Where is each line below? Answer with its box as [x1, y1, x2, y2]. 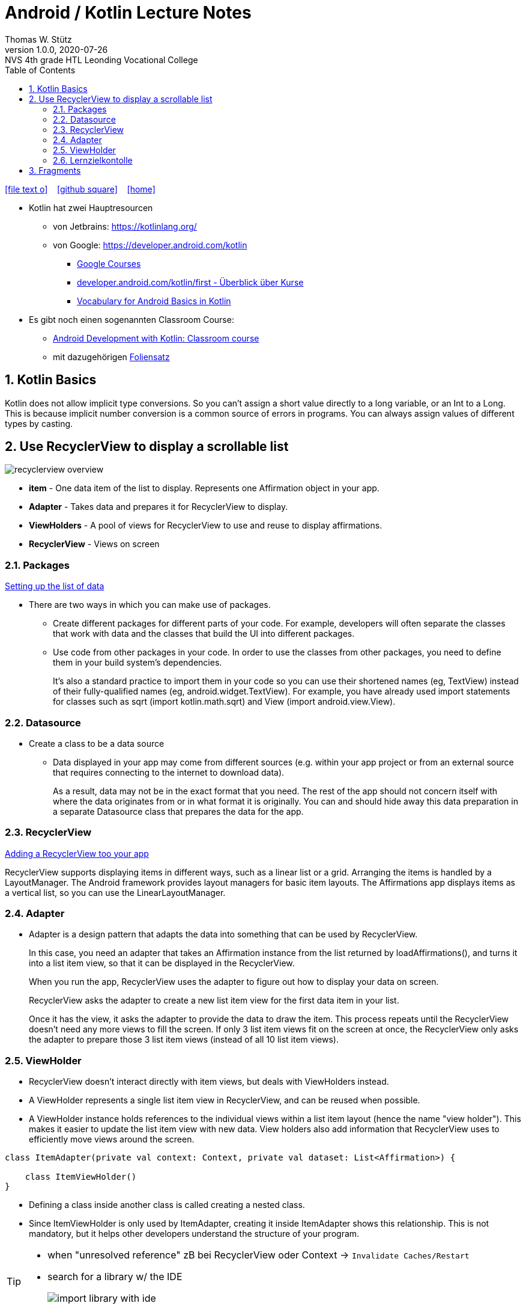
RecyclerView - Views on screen [29, 539, 160, 550]
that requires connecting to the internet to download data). [53, 767, 285, 777]
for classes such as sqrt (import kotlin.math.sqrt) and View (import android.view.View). [53, 696, 396, 707]
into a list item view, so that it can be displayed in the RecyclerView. [29, 958, 295, 969]
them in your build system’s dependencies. [53, 657, 222, 668]
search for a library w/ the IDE [47, 1271, 183, 1283]
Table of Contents [5, 64, 76, 75]
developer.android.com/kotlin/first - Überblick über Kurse [77, 277, 304, 287]
